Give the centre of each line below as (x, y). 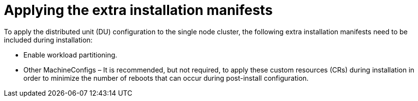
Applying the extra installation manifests (138, 10)
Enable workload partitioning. (70, 55)
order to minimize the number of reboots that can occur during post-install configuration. (166, 78)
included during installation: (48, 40)
